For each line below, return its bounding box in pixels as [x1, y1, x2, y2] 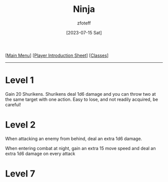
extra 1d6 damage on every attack [5, 151, 75, 157]
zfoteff [77, 20, 91, 26]
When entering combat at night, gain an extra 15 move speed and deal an [5, 145, 156, 151]
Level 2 [5, 119, 36, 131]
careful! [5, 101, 21, 108]
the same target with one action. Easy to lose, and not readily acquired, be [5, 96, 158, 102]
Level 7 [5, 168, 35, 179]
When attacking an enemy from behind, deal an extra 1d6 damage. [5, 136, 142, 142]
